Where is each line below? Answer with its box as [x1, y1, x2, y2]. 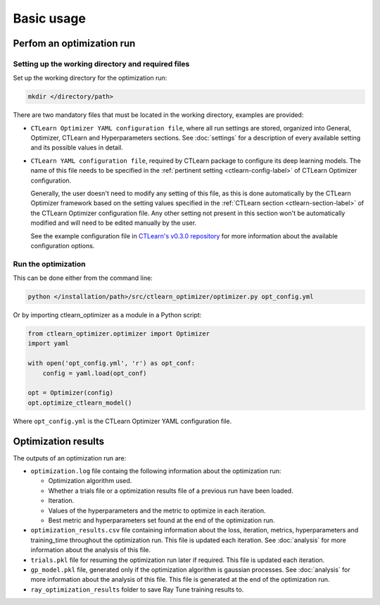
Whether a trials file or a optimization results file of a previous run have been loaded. [48, 487, 293, 495]
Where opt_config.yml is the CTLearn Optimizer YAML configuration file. [13, 417, 232, 425]
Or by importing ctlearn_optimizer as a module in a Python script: [13, 311, 202, 319]
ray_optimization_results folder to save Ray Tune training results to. [30, 585, 244, 594]
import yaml [27, 339, 70, 348]
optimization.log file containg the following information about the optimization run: [30, 467, 281, 475]
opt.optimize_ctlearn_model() [27, 398, 132, 407]
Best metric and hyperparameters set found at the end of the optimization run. [48, 516, 275, 525]
